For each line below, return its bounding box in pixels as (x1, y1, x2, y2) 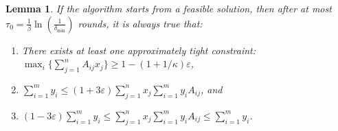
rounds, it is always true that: (78, 16, 203, 30)
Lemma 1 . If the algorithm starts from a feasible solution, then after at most (5, 1, 332, 15)
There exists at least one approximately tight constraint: (21, 43, 256, 57)
